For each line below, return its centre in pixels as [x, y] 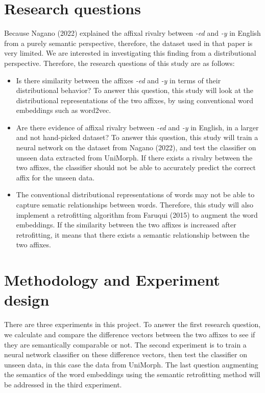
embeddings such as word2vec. [64, 110]
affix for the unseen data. [55, 177]
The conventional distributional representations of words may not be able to [135, 194]
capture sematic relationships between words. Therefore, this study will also [135, 205]
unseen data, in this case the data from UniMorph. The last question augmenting [131, 364]
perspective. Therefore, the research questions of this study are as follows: [119, 63]
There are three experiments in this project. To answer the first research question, [132, 324]
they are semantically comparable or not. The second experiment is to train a [125, 344]
